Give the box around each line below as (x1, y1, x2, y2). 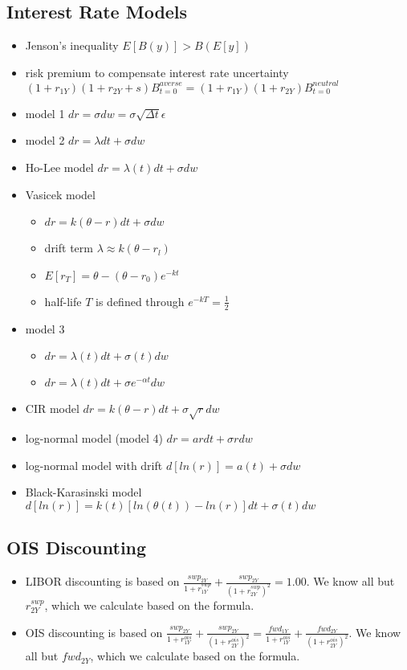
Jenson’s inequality (25, 37, 119, 54)
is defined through (96, 292, 185, 309)
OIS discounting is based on (25, 623, 163, 640)
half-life (44, 292, 82, 309)
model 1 (25, 104, 65, 121)
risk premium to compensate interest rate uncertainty (25, 63, 289, 80)
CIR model (25, 400, 79, 417)
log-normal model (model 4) (25, 430, 163, 447)
